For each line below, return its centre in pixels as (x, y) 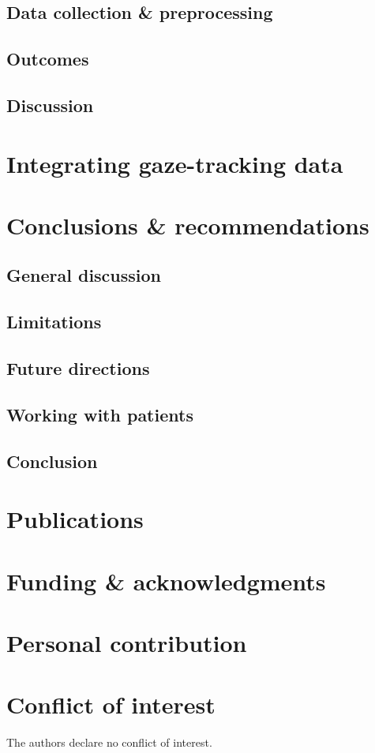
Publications (75, 519)
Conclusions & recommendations (188, 225)
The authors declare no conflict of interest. (109, 742)
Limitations (54, 322)
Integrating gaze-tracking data (175, 163)
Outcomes (48, 59)
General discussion (84, 275)
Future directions (78, 368)
